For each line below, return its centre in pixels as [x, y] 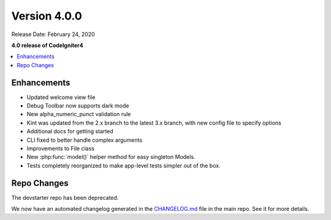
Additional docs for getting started [70, 131]
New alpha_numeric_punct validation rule [79, 114]
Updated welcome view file [61, 97]
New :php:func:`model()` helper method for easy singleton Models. [111, 157]
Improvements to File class [60, 148]
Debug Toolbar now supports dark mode [78, 106]
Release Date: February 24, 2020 [53, 34]
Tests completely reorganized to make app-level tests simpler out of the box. [124, 166]
